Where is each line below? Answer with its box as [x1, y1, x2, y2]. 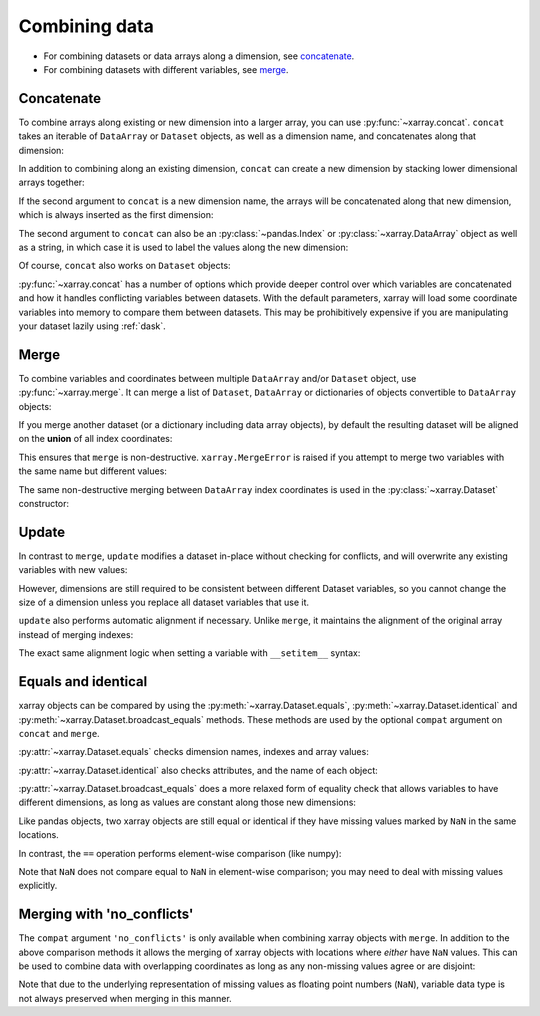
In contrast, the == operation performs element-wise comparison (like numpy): [18, 847, 342, 859]
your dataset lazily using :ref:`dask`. [18, 320, 167, 332]
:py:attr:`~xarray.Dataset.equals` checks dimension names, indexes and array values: [18, 746, 369, 758]
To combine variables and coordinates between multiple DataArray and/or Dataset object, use [18, 372, 417, 384]
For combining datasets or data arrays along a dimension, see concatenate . [43, 50, 355, 62]
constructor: [18, 497, 70, 509]
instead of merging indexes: [18, 628, 134, 640]
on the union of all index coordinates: [18, 433, 173, 445]
